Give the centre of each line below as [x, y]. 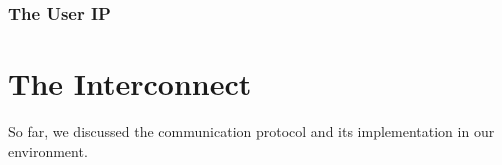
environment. [48, 150]
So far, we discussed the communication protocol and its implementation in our [251, 130]
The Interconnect [130, 83]
